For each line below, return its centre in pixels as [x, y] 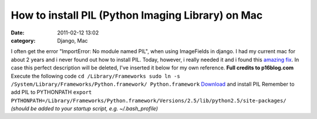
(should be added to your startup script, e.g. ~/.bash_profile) [85, 108]
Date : [18, 33]
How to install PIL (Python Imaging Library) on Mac [137, 15]
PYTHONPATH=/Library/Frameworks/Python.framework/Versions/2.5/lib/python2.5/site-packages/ [149, 100]
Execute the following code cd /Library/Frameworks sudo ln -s [95, 76]
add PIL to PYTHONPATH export [51, 92]
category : [23, 40]
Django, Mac [72, 40]
